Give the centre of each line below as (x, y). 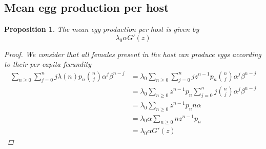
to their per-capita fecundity (48, 64)
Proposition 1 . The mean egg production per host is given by (102, 29)
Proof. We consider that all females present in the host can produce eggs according (133, 54)
